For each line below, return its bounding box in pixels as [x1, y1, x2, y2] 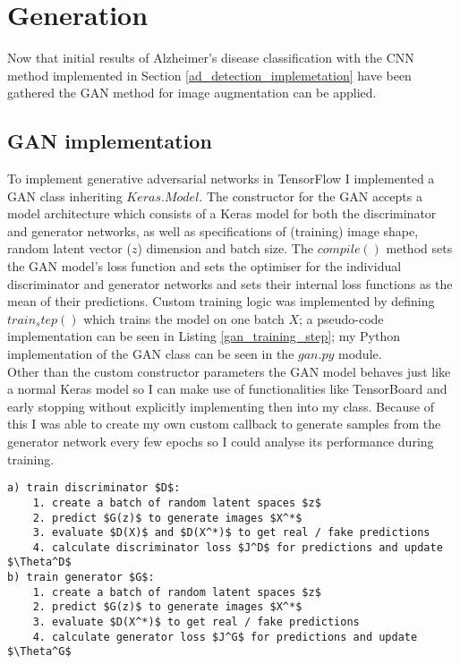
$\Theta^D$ [7, 556, 72, 569]
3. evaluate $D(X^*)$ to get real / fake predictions [32, 616, 360, 629]
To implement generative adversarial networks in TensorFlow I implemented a [7, 169, 435, 188]
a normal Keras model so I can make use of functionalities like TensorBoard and [7, 379, 447, 398]
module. [338, 345, 382, 363]
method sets [386, 239, 453, 258]
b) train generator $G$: [7, 571, 155, 584]
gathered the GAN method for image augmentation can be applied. [7, 83, 377, 102]
